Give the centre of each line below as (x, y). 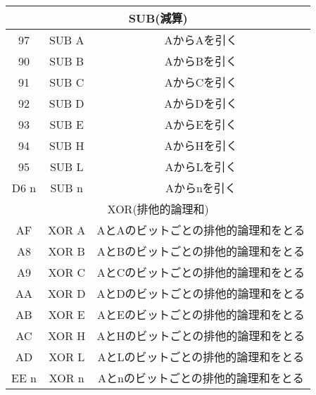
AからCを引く (201, 82)
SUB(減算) (158, 18)
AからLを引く (201, 167)
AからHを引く (201, 145)
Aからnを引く (201, 188)
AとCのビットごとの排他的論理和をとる (201, 272)
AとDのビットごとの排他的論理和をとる (201, 293)
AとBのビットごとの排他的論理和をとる (201, 251)
